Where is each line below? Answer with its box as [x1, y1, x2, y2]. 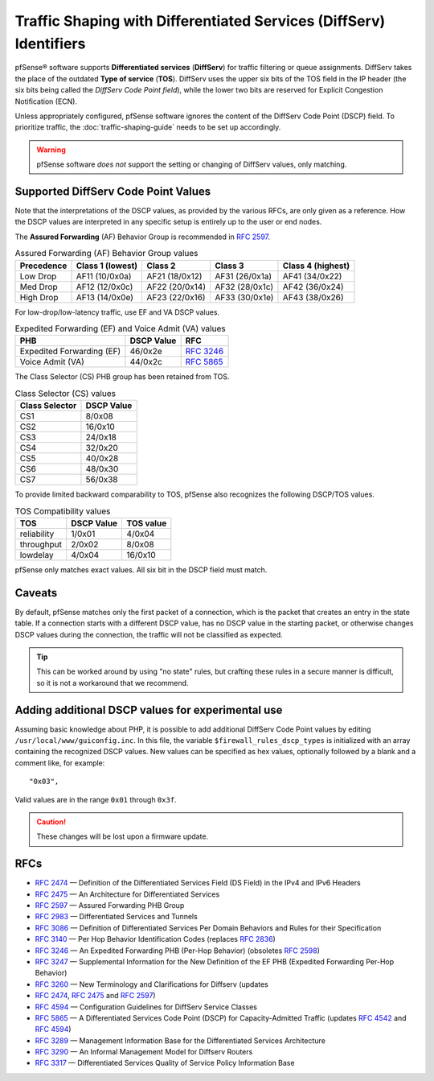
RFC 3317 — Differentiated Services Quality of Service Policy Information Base [35, 1058, 295, 1068]
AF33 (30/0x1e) [214, 291, 274, 303]
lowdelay [19, 549, 54, 560]
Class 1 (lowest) [76, 260, 138, 271]
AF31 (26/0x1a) [214, 270, 272, 282]
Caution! [36, 817, 67, 827]
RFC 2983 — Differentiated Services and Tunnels [35, 912, 199, 922]
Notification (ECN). [14, 97, 78, 106]
